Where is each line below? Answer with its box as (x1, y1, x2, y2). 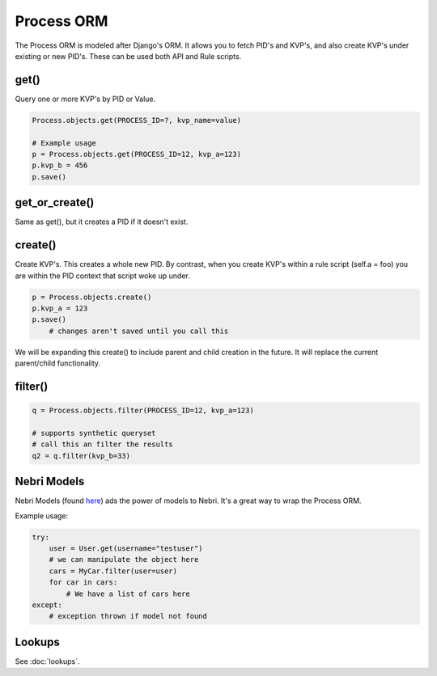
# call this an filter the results (32, 440, 173, 449)
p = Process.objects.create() (32, 292, 152, 302)
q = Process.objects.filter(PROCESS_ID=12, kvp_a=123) (32, 406, 254, 416)
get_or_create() (15, 196, 95, 209)
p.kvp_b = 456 (32, 161, 88, 170)
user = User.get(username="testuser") (49, 543, 203, 553)
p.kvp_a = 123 (32, 303, 88, 313)
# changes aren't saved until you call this (49, 326, 229, 336)
